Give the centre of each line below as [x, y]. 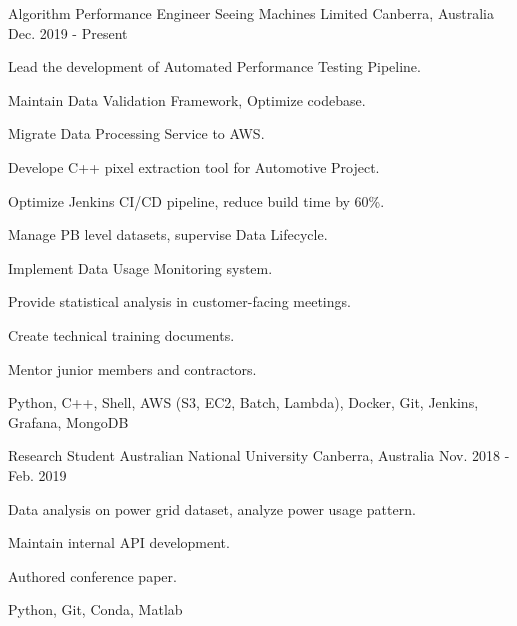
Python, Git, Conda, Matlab [95, 609]
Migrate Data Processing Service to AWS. [136, 133]
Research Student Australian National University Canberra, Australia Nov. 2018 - [259, 455]
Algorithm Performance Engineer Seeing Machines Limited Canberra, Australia [251, 13]
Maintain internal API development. [119, 542]
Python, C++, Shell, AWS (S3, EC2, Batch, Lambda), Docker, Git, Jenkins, [243, 402]
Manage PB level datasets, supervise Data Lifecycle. [168, 234]
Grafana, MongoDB [68, 421]
